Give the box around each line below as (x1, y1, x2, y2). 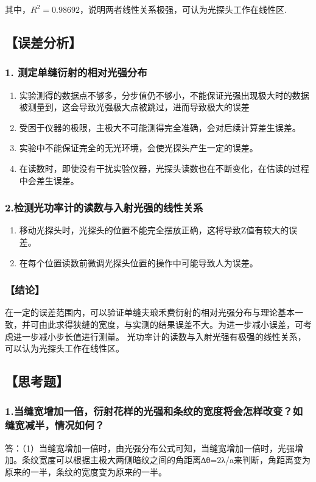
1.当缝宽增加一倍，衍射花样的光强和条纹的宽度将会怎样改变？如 (5, 403, 303, 419)
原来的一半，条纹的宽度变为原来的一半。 (5, 465, 167, 478)
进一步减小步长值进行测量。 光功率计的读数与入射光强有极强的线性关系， (13, 330, 306, 342)
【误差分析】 (5, 32, 82, 51)
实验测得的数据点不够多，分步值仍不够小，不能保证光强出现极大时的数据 (19, 88, 309, 101)
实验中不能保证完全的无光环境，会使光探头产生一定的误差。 (19, 141, 258, 154)
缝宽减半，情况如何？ (5, 417, 105, 433)
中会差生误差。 (19, 174, 79, 186)
